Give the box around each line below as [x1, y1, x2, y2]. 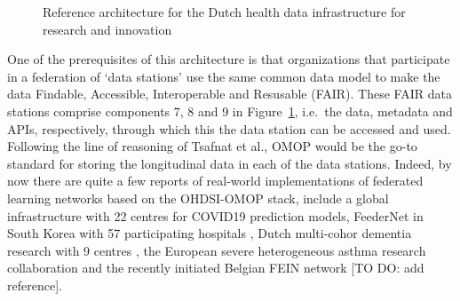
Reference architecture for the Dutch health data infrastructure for [43, 3, 406, 20]
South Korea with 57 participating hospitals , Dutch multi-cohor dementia [7, 224, 412, 242]
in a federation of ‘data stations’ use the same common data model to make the [7, 67, 440, 85]
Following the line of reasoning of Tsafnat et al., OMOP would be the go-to [7, 137, 417, 155]
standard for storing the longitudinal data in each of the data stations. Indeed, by [7, 154, 452, 172]
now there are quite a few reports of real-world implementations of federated [7, 171, 424, 190]
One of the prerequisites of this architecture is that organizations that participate [7, 50, 450, 68]
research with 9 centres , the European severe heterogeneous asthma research [7, 241, 426, 259]
